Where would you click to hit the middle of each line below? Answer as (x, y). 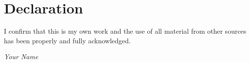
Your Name (21, 57)
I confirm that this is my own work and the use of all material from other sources (125, 31)
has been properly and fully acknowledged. (67, 40)
